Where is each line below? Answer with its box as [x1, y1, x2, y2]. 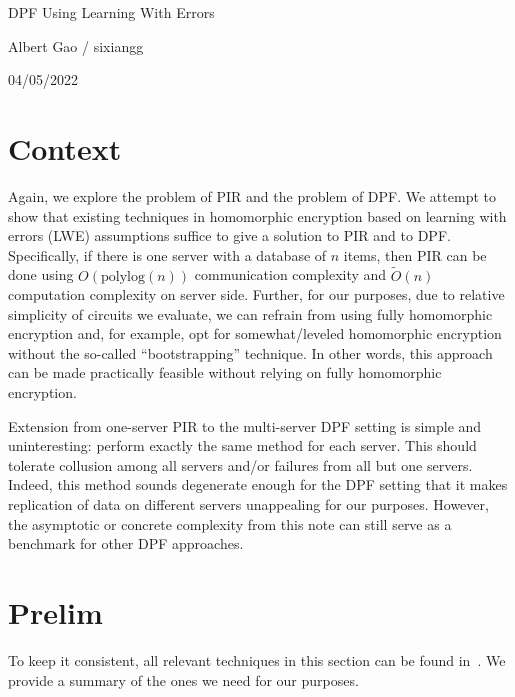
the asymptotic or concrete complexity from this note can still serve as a [8, 513, 452, 534]
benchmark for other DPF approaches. [8, 533, 244, 554]
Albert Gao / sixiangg [8, 35, 144, 56]
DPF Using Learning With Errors [8, 2, 215, 22]
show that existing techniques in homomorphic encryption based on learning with [8, 205, 507, 226]
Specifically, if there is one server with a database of [8, 244, 327, 265]
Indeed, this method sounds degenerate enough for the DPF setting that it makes [8, 474, 508, 495]
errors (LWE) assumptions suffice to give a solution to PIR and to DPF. [8, 225, 451, 246]
